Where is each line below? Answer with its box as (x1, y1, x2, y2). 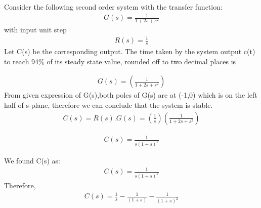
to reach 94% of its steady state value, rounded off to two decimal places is (4, 56, 236, 66)
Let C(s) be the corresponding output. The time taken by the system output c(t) (4, 46, 255, 57)
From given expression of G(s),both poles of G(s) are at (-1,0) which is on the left (4, 90, 257, 100)
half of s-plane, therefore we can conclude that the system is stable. (4, 100, 213, 110)
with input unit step (4, 24, 67, 35)
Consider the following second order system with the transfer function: (4, 2, 223, 12)
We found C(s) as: (4, 155, 60, 166)
